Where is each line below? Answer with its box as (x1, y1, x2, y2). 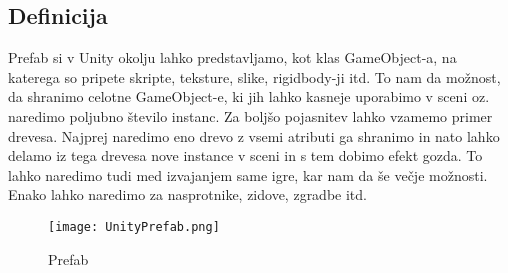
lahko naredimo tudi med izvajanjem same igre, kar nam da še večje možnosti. (8, 164, 488, 185)
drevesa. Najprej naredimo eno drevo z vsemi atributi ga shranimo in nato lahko (8, 125, 500, 146)
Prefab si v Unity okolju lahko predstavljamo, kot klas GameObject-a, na (8, 47, 457, 68)
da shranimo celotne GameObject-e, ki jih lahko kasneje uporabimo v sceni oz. (8, 86, 490, 107)
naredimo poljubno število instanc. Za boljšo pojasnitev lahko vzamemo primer (8, 105, 493, 126)
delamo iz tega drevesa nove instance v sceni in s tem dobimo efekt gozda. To (8, 145, 483, 166)
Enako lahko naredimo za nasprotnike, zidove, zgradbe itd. (8, 184, 367, 205)
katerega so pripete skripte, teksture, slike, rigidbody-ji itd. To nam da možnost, (8, 66, 501, 87)
